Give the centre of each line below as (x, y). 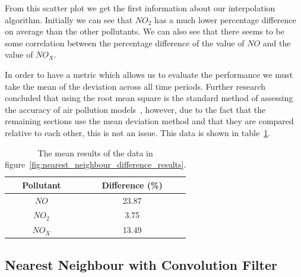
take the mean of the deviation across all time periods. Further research (135, 86)
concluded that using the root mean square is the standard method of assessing (149, 98)
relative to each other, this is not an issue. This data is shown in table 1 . (138, 132)
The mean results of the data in (95, 152)
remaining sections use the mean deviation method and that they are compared (149, 121)
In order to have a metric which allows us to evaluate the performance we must (149, 74)
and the (277, 43)
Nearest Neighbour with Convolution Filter (141, 264)
